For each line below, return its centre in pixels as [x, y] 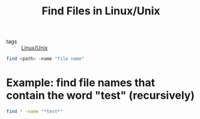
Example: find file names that [80, 83]
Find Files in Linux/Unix [101, 11]
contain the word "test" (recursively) [101, 95]
